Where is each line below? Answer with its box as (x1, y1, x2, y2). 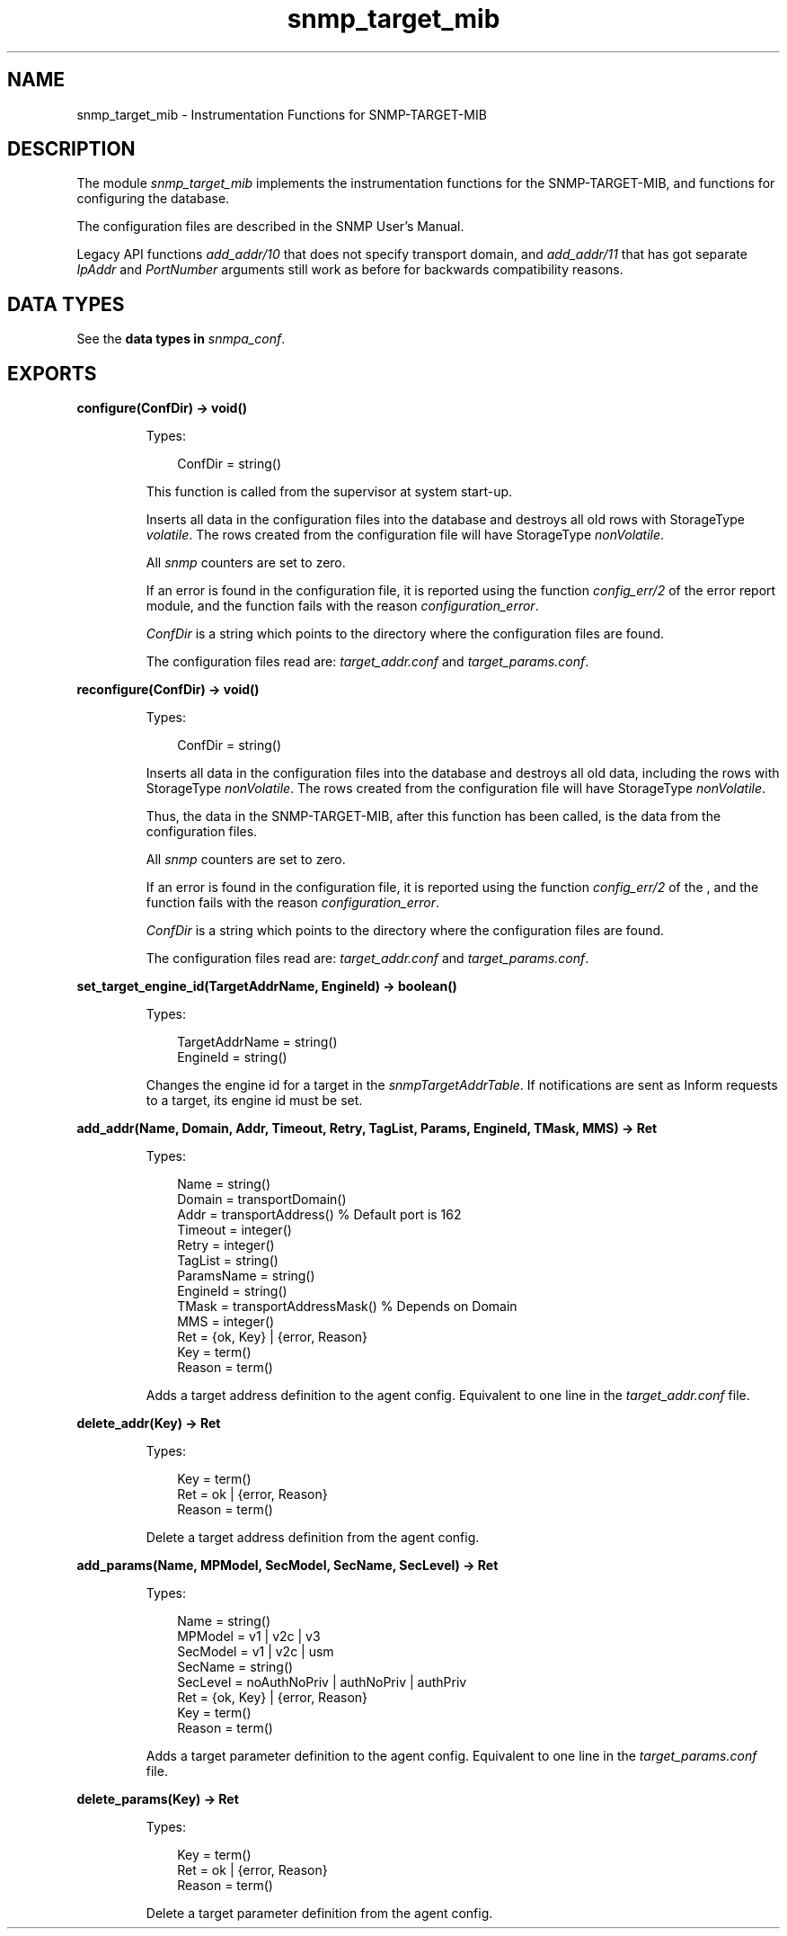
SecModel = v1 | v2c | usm (177, 1644, 334, 1660)
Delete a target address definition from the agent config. (146, 1530, 480, 1546)
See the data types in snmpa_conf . (76, 331, 286, 347)
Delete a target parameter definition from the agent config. (146, 1905, 493, 1922)
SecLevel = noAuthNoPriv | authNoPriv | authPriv (177, 1674, 467, 1691)
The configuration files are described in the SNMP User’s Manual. (76, 219, 464, 235)
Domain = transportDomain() (177, 1191, 347, 1208)
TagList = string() (177, 1253, 279, 1269)
